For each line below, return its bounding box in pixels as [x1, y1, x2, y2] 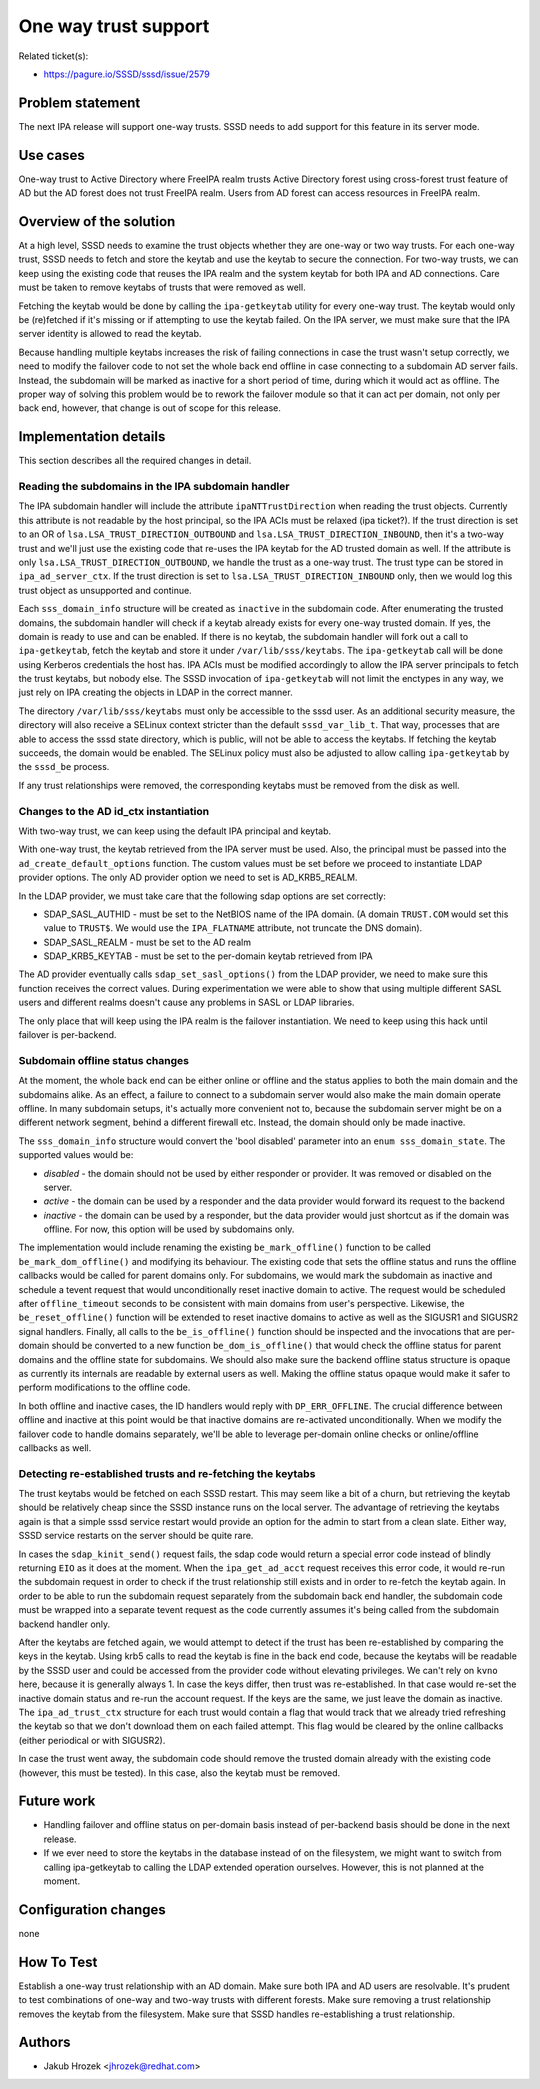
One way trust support [18, 15, 210, 37]
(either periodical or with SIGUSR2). [18, 1734, 166, 1746]
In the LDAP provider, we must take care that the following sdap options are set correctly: [18, 890, 387, 902]
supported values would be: [18, 1149, 134, 1161]
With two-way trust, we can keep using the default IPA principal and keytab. [18, 825, 332, 837]
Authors [18, 2034, 71, 2051]
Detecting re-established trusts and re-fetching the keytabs [18, 1466, 316, 1480]
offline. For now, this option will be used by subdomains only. [43, 1223, 295, 1235]
